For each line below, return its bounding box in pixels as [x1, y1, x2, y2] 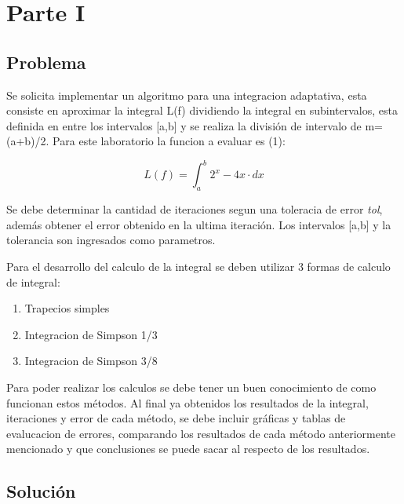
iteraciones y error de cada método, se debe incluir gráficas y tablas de [6, 410, 346, 426]
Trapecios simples [24, 300, 110, 316]
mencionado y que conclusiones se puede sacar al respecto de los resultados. [6, 440, 370, 457]
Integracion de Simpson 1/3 [24, 326, 158, 342]
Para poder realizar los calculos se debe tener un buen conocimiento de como [6, 379, 377, 395]
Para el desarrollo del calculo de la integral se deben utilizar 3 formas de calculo [6, 258, 391, 275]
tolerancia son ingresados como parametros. [6, 232, 216, 248]
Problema [6, 49, 86, 74]
